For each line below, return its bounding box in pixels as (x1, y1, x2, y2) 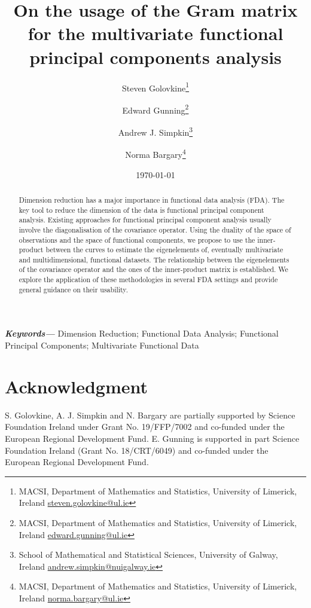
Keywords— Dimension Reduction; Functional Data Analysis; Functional (5, 327, 279, 340)
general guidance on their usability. (19, 284, 128, 294)
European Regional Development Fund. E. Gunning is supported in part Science (5, 432, 300, 444)
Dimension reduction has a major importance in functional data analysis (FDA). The (19, 194, 285, 204)
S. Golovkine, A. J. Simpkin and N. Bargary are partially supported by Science (5, 408, 295, 421)
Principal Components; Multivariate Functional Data (5, 339, 199, 352)
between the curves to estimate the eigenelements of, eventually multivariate (45, 245, 283, 255)
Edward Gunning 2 (122, 102, 189, 116)
